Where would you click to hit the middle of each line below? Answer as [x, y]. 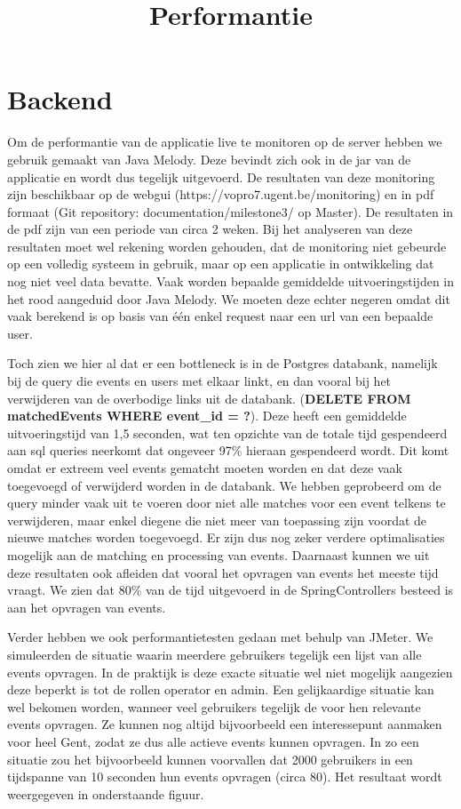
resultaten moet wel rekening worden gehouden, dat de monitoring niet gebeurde [227, 246]
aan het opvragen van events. [87, 607]
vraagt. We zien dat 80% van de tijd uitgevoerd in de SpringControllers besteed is [230, 590]
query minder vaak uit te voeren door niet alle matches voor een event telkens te [227, 503]
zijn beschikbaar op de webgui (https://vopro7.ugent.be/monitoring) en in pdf [221, 194]
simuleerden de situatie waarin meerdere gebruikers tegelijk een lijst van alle [215, 654]
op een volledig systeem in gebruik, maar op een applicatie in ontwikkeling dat [221, 264]
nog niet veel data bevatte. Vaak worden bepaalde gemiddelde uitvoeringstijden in [231, 281]
